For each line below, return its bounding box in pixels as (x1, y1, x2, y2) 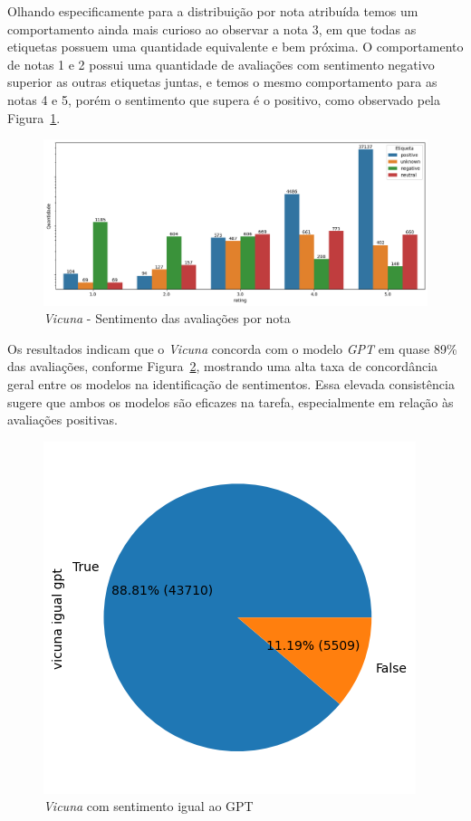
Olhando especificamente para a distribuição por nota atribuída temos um (7, 2, 418, 20)
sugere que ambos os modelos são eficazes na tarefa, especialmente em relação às (7, 392, 454, 411)
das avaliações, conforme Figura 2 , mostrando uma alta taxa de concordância (7, 357, 438, 376)
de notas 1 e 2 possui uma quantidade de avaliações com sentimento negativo (7, 54, 435, 73)
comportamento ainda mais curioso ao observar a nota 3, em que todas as (7, 19, 417, 38)
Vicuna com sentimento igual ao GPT (43, 797, 254, 816)
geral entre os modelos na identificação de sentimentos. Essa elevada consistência (7, 374, 455, 393)
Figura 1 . (7, 108, 61, 127)
